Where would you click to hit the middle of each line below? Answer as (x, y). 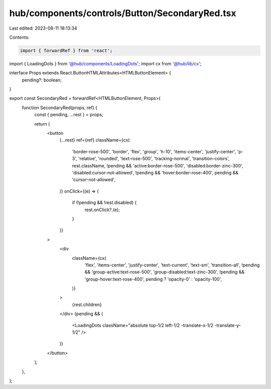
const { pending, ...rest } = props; (69, 115)
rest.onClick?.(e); (102, 210)
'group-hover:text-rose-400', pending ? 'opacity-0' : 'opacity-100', (153, 279)
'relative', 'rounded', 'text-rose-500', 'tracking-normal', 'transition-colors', (154, 159)
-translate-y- (227, 325)
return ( (42, 124)
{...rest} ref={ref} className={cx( (95, 140)
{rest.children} (87, 305)
